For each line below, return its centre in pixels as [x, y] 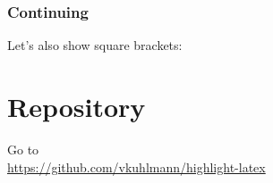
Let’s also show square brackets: [95, 45]
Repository [77, 106]
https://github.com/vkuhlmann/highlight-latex [136, 166]
